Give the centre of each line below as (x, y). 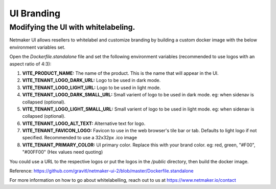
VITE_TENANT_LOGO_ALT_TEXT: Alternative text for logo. (84, 123)
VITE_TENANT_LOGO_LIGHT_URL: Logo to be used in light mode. (91, 88)
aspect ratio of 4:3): (30, 64)
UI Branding (35, 13)
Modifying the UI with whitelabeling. (72, 27)
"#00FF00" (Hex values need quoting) (63, 152)
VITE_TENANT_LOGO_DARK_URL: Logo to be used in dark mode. (91, 80)
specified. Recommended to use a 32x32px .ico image (80, 138)
